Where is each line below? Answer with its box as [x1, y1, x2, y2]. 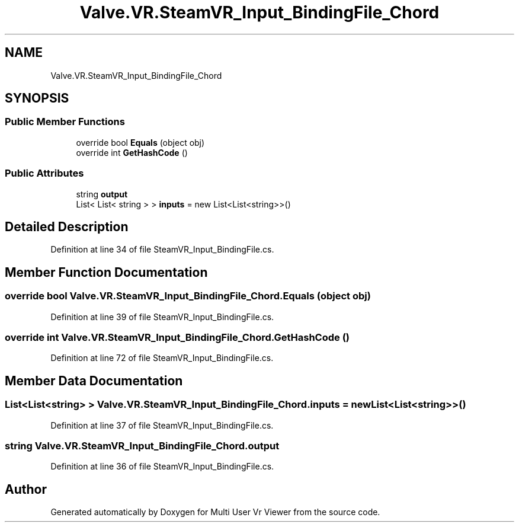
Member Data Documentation [5, 373, 183, 388]
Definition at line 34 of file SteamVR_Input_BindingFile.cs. [50, 244, 274, 255]
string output [76, 189, 128, 199]
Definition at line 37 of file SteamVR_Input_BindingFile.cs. [50, 420, 274, 430]
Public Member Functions [5, 116, 125, 128]
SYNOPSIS [5, 91, 69, 106]
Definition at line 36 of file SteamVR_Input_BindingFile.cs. [50, 461, 274, 472]
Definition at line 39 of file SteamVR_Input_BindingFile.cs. [50, 311, 274, 322]
